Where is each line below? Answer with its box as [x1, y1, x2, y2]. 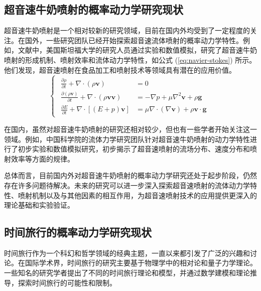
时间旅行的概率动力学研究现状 [4, 224, 152, 240]
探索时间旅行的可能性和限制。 [18, 277, 116, 287]
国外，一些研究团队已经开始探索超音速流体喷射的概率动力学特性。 [25, 35, 243, 45]
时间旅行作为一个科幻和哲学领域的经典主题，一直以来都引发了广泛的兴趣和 [4, 247, 250, 258]
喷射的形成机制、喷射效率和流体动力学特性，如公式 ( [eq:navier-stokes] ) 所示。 [4, 54, 256, 65]
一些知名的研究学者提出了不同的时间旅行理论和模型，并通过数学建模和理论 [4, 267, 250, 278]
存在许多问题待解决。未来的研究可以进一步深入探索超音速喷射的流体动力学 [4, 180, 250, 190]
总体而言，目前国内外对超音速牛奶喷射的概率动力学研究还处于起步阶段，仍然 [4, 170, 257, 181]
